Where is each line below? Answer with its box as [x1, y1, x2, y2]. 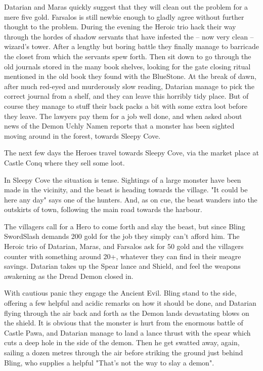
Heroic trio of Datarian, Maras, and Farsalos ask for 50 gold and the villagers [4, 241, 244, 252]
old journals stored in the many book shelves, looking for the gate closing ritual [4, 61, 251, 71]
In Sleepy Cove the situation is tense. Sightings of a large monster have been [4, 174, 241, 185]
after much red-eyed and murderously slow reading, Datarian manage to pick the [4, 80, 254, 91]
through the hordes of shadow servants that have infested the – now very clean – [4, 31, 254, 42]
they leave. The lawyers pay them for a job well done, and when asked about [4, 110, 242, 121]
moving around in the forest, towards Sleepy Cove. [4, 130, 161, 141]
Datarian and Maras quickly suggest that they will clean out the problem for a [4, 2, 248, 12]
